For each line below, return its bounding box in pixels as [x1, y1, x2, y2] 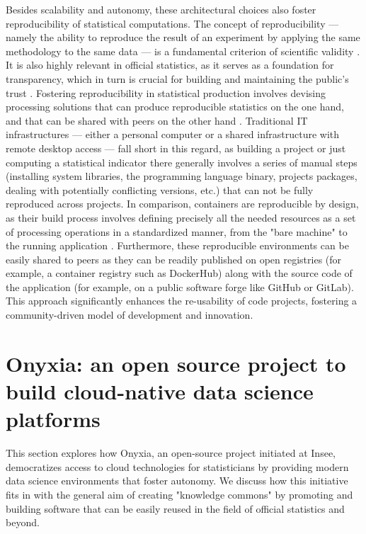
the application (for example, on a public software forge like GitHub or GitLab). [6, 279, 354, 294]
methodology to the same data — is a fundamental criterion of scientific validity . [6, 43, 360, 58]
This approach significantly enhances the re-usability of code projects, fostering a [6, 293, 358, 308]
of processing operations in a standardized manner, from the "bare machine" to [6, 224, 348, 239]
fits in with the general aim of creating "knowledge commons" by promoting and [6, 487, 353, 501]
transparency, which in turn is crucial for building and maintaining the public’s [6, 71, 349, 86]
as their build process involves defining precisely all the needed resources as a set [6, 210, 356, 225]
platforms [6, 404, 101, 433]
